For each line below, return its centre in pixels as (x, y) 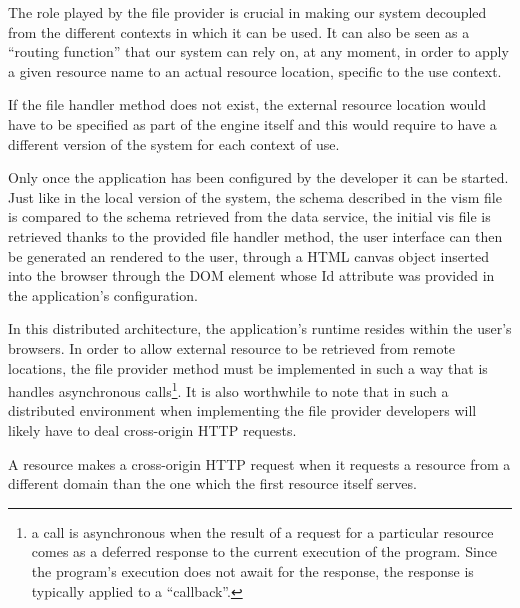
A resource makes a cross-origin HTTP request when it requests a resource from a (259, 463)
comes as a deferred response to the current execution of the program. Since (264, 551)
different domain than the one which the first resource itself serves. (212, 483)
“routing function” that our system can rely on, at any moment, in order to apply (258, 51)
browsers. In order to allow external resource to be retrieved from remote (232, 347)
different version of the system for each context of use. (174, 143)
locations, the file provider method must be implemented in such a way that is (248, 367)
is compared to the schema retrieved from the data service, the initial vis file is (249, 216)
